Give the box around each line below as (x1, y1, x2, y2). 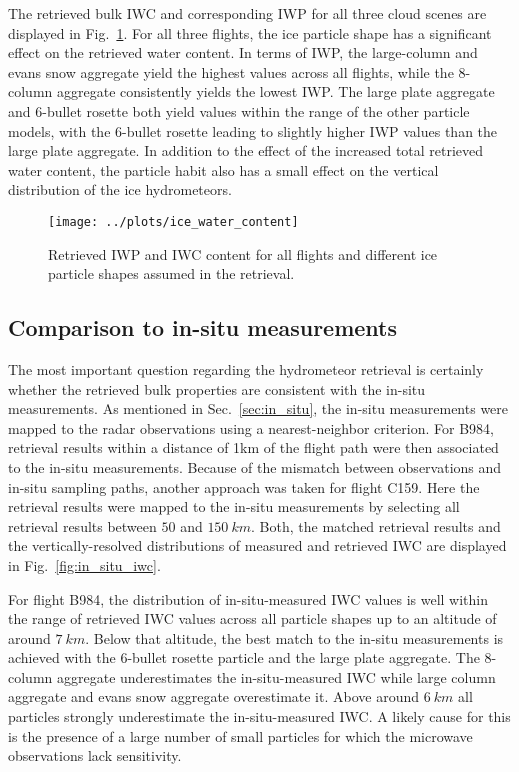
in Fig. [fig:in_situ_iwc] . (8, 554, 161, 575)
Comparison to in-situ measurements (8, 312, 398, 343)
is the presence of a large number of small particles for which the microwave (8, 725, 473, 746)
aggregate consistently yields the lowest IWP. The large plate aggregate (56, 81, 495, 102)
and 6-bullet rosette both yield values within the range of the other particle (8, 100, 470, 121)
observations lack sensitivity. (8, 745, 182, 766)
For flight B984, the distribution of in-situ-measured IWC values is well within (8, 588, 489, 609)
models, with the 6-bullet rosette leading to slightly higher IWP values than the (8, 120, 498, 141)
